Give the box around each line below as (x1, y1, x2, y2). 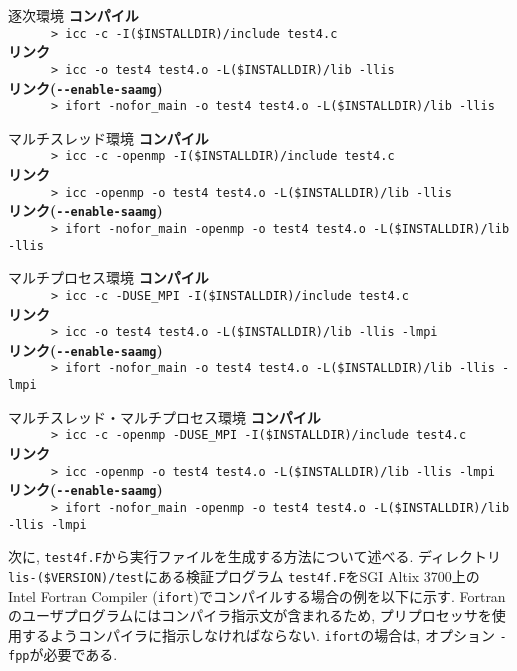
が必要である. (29, 644, 118, 665)
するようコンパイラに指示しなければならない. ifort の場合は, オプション (21, 624, 495, 645)
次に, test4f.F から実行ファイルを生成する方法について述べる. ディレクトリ (8, 546, 501, 567)
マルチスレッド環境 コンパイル (8, 127, 209, 148)
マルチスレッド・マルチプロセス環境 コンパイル (8, 406, 321, 427)
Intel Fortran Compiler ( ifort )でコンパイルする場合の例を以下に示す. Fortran (8, 585, 506, 606)
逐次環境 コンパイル (8, 5, 139, 25)
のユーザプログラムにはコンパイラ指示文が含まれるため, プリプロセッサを (8, 605, 492, 626)
